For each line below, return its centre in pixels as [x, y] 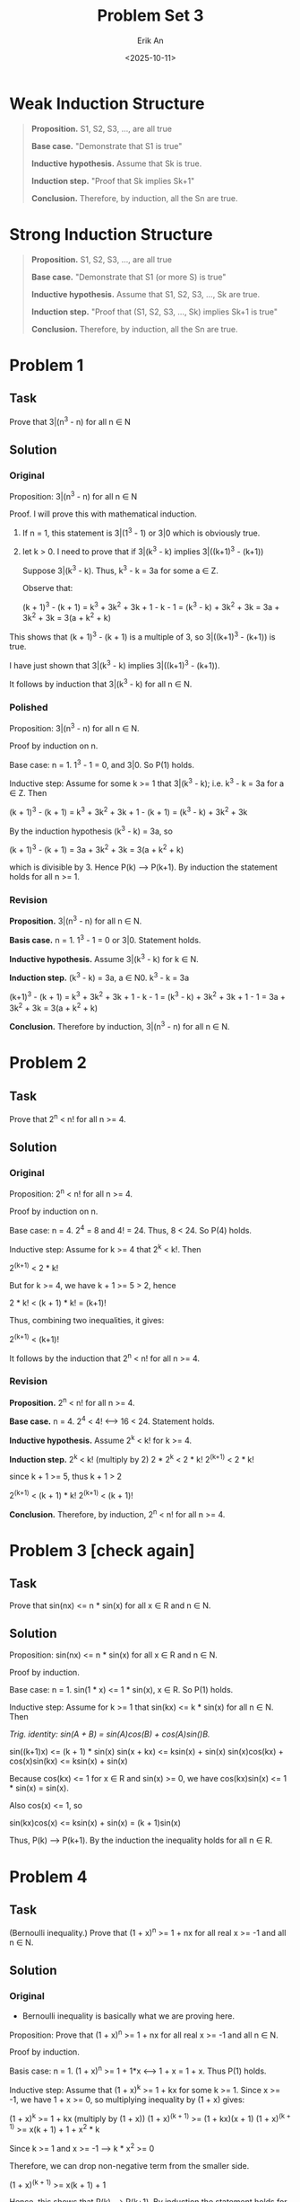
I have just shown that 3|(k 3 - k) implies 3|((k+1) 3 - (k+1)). [115, 664]
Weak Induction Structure [107, 103]
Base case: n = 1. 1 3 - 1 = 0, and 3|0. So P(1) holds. [102, 764]
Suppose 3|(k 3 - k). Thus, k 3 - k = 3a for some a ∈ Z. [120, 570]
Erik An [150, 40]
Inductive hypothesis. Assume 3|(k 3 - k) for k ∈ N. [104, 958]
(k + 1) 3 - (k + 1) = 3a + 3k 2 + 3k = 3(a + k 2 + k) [97, 849]
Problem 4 [48, 1876]
